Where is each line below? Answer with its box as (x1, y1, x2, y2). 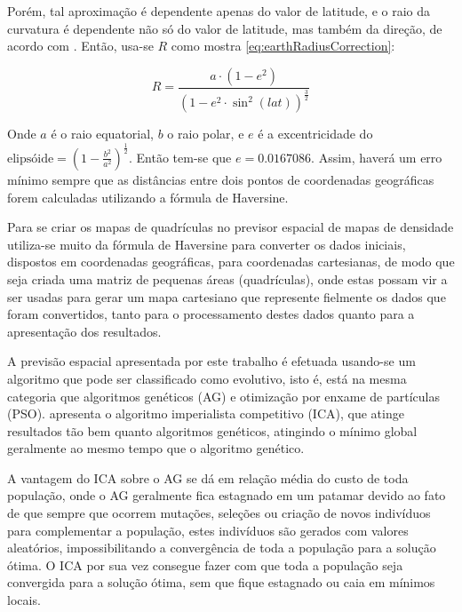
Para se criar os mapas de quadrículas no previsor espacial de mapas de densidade (7, 218, 454, 236)
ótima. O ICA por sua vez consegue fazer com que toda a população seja (7, 555, 403, 574)
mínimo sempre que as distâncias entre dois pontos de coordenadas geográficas (7, 170, 434, 188)
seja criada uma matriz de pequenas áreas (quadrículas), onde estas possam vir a (7, 269, 448, 288)
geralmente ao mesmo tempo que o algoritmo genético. (7, 439, 305, 457)
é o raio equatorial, (51, 124, 154, 143)
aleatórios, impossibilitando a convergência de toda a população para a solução (7, 538, 436, 557)
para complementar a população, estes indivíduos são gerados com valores (7, 521, 409, 539)
